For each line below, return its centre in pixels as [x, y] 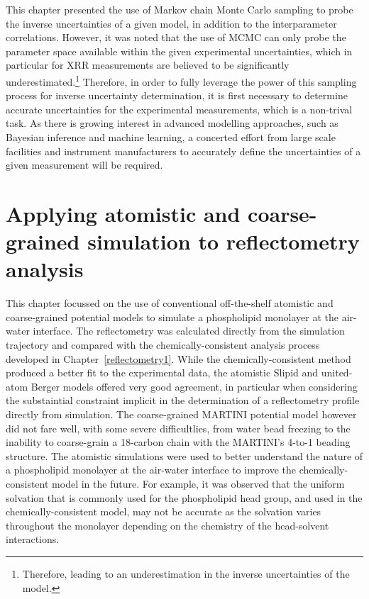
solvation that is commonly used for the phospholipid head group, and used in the [184, 497]
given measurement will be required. [84, 165]
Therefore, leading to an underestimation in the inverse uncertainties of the [186, 573]
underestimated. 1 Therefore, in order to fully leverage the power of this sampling [181, 80]
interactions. [33, 539]
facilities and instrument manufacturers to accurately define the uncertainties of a [183, 151]
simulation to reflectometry [224, 241]
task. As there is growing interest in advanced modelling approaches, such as [172, 123]
